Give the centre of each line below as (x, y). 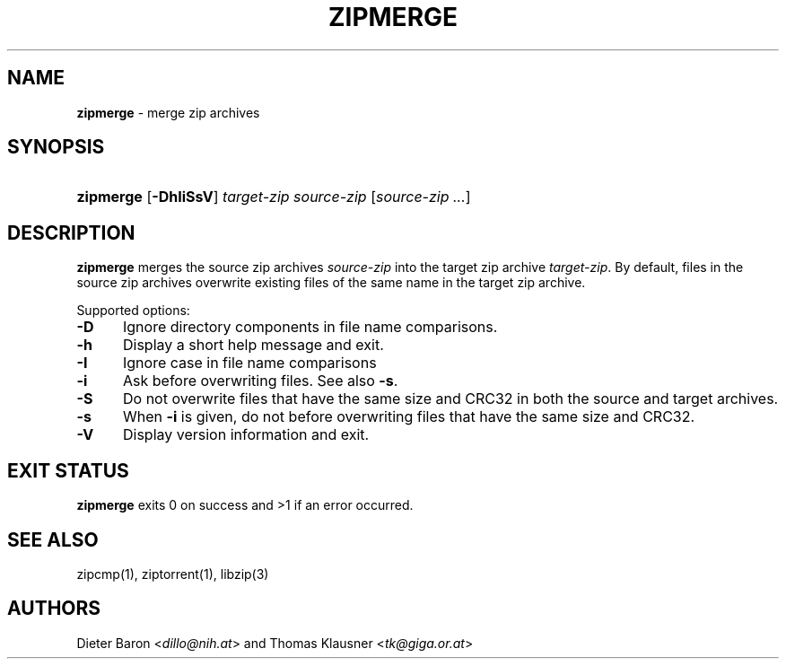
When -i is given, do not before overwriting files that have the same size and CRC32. (409, 417)
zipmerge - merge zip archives (168, 112)
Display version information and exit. (246, 435)
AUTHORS (54, 609)
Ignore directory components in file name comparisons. (310, 327)
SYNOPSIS (56, 147)
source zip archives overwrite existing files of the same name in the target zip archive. (331, 283)
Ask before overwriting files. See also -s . (260, 381)
